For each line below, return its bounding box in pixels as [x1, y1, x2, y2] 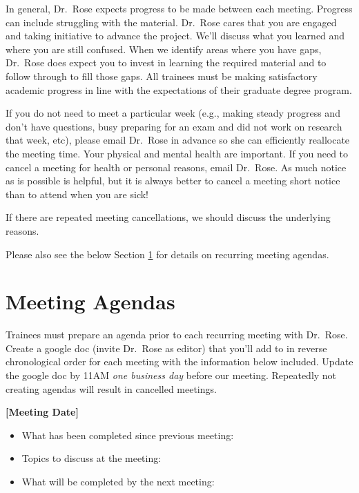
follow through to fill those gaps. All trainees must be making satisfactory [6, 68, 318, 83]
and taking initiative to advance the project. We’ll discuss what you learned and [6, 28, 345, 43]
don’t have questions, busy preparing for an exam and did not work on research [6, 119, 342, 133]
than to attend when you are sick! [6, 186, 149, 201]
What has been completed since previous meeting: [21, 427, 234, 442]
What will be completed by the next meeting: [21, 474, 215, 488]
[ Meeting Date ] [6, 405, 79, 419]
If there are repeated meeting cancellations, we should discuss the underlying [6, 210, 331, 224]
